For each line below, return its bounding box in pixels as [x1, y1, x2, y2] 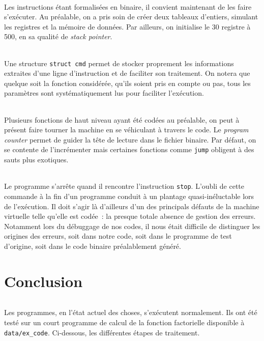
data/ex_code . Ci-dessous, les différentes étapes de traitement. [4, 327, 200, 337]
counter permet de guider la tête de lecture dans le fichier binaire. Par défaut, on [4, 134, 256, 145]
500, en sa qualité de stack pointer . [4, 31, 112, 42]
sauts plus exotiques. [4, 154, 69, 165]
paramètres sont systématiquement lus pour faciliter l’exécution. [4, 88, 204, 98]
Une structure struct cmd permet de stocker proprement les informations [4, 58, 234, 68]
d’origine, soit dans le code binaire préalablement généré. [4, 240, 181, 251]
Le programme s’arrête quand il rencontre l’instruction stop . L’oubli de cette [4, 181, 245, 191]
